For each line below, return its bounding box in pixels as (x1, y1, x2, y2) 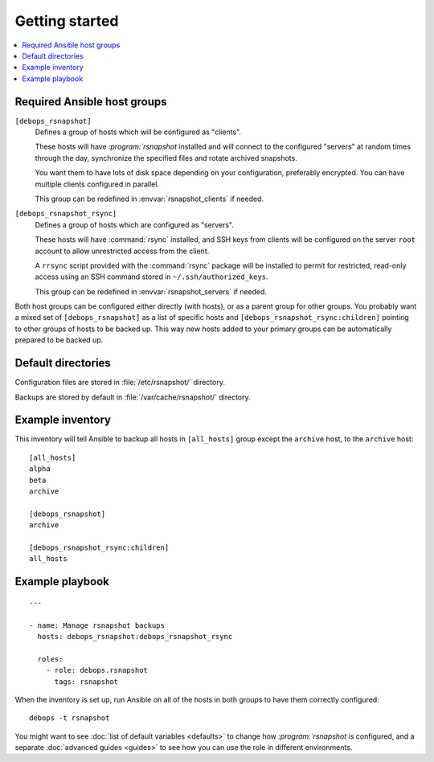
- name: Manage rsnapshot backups (29, 621, 165, 630)
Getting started (14, 12, 119, 30)
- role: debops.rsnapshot (45, 666, 149, 675)
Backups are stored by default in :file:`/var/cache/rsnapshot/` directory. (14, 392, 251, 402)
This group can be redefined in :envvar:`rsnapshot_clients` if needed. (35, 194, 264, 203)
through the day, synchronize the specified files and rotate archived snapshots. (35, 153, 297, 162)
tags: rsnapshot (54, 677, 119, 686)
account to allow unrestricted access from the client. (35, 246, 210, 256)
